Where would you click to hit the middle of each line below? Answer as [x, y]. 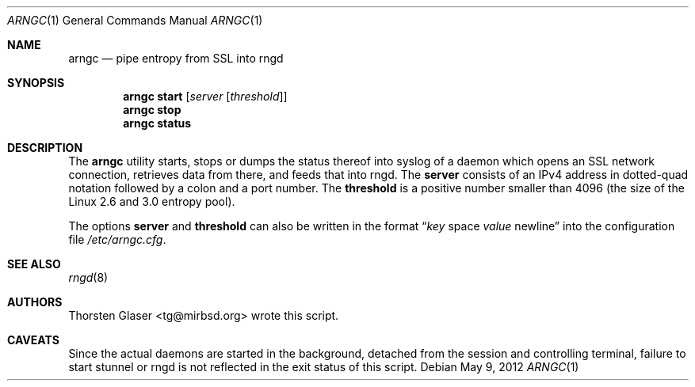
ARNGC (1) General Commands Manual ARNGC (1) [135, 20]
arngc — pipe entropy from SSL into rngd [176, 58]
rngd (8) [88, 277]
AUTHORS [35, 302]
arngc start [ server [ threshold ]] [205, 96]
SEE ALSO [34, 264]
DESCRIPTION [45, 148]
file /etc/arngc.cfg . [117, 239]
